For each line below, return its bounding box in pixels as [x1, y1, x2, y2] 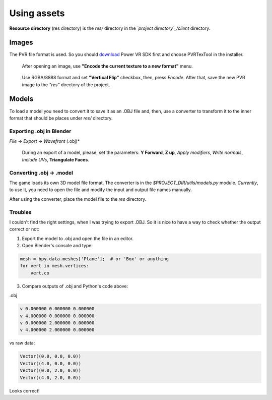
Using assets [9, 8, 65, 19]
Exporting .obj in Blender [9, 128, 72, 135]
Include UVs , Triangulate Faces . [22, 156, 89, 162]
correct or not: [9, 226, 40, 232]
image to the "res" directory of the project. [22, 81, 110, 88]
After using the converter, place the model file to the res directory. [9, 196, 147, 202]
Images [9, 38, 33, 47]
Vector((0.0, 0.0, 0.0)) [20, 354, 82, 359]
